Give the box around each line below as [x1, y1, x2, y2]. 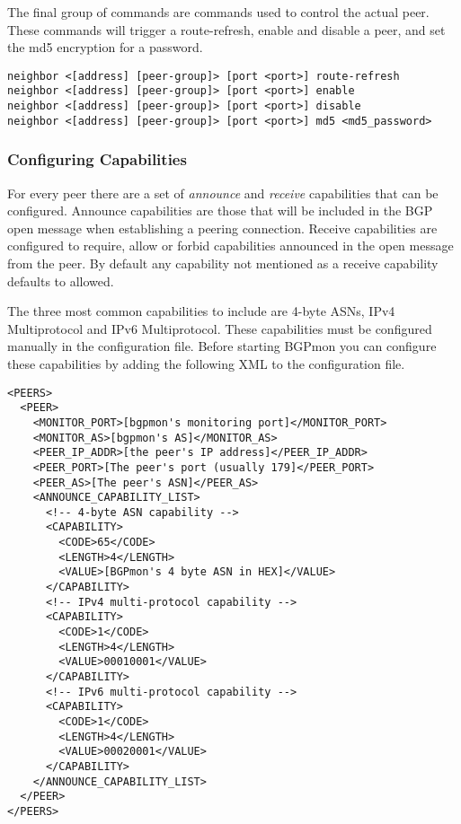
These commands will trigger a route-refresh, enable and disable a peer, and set [7, 20, 446, 39]
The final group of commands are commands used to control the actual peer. [7, 3, 430, 21]
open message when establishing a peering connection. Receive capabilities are [7, 218, 438, 237]
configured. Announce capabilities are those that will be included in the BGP [7, 201, 433, 220]
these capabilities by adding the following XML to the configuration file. [7, 354, 405, 373]
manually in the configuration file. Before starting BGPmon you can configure [7, 337, 437, 355]
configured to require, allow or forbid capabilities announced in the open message [7, 236, 454, 255]
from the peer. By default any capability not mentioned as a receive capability [7, 254, 439, 272]
